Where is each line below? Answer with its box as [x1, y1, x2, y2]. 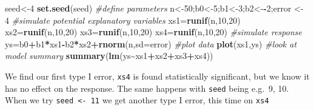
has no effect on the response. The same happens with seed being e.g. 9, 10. [5, 81, 289, 94]
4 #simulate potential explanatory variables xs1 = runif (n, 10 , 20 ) [5, 13, 241, 26]
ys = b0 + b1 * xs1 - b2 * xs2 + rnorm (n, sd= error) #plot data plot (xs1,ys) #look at [5, 37, 297, 50]
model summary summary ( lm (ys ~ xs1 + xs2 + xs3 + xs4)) [5, 49, 213, 62]
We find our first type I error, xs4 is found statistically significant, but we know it [5, 69, 310, 82]
